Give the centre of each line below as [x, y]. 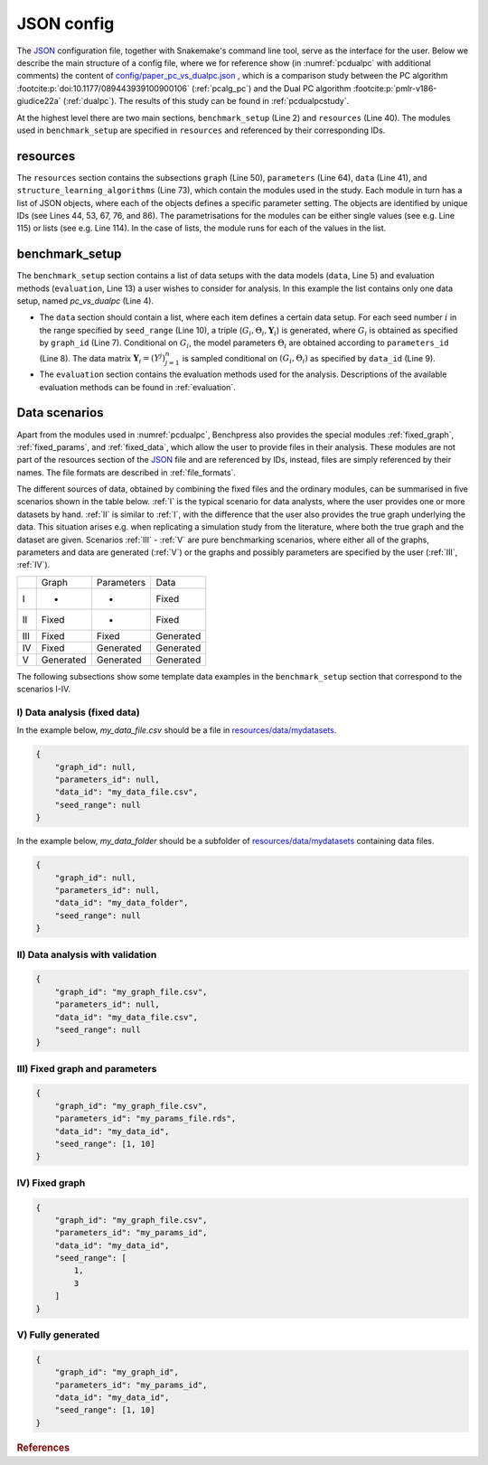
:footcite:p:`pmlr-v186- [395, 88]
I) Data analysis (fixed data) [78, 712]
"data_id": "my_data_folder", [122, 903]
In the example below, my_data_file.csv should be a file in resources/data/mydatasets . [177, 730]
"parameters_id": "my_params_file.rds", [145, 1119]
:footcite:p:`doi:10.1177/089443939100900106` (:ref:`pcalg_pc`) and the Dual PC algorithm [184, 88]
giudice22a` [39, 101]
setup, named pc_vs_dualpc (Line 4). [85, 301]
